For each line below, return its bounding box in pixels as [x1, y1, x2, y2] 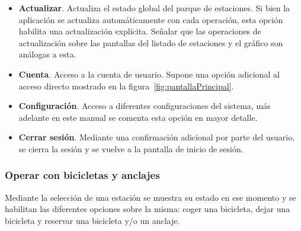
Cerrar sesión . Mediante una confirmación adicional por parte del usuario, [18, 131, 295, 143]
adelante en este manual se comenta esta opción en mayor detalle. [18, 111, 258, 123]
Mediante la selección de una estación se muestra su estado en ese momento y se [5, 191, 296, 203]
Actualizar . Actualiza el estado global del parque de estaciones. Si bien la [18, 2, 290, 14]
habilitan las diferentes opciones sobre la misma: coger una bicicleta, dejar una [5, 203, 290, 215]
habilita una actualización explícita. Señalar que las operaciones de [18, 25, 261, 37]
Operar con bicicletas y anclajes [5, 168, 160, 182]
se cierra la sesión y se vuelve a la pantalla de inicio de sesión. [18, 142, 244, 155]
